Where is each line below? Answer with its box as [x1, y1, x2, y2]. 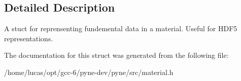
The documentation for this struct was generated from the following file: [4, 50, 229, 60]
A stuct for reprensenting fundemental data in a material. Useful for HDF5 [4, 23, 237, 34]
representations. [4, 33, 53, 43]
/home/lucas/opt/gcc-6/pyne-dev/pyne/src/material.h [4, 66, 174, 77]
